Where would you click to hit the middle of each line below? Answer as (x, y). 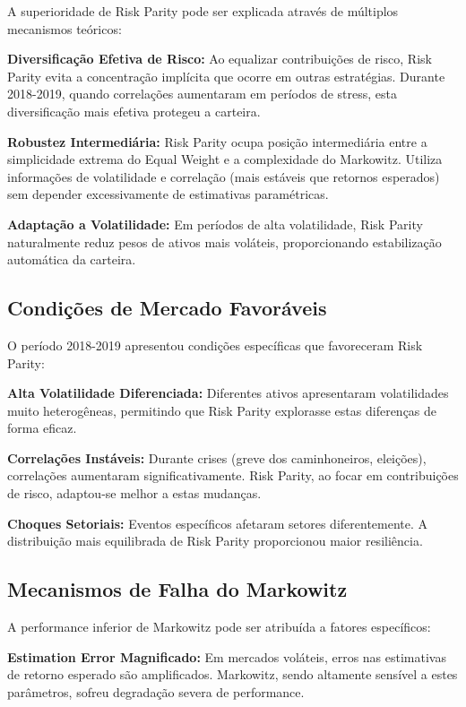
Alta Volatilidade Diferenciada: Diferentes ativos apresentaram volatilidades (228, 393)
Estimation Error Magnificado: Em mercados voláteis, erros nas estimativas (227, 656)
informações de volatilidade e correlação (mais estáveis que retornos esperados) (224, 176)
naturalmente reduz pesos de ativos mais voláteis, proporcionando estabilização (224, 241)
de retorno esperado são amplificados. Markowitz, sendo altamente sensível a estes (233, 674)
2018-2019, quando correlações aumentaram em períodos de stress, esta (202, 94)
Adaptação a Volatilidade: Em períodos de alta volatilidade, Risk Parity (215, 224)
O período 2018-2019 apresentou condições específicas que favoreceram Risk (215, 345)
